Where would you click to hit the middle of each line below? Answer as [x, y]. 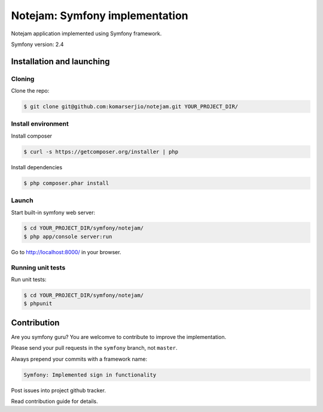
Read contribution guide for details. [54, 401]
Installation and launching [60, 61]
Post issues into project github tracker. [58, 390]
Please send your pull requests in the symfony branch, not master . [94, 348]
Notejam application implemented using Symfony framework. [86, 33]
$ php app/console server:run [68, 236]
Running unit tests [38, 267]
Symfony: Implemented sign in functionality [90, 375]
